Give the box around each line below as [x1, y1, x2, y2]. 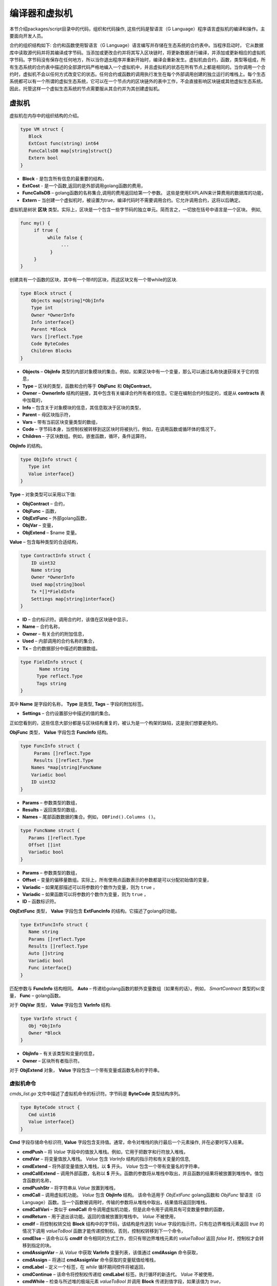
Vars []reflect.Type [31, 333, 83, 340]
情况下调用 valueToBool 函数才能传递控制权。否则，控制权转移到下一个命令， [22, 1228, 186, 1234]
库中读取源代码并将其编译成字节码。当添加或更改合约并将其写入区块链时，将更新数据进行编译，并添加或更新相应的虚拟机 [9, 49, 266, 56]
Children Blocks [31, 348, 72, 354]
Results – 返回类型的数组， [22, 807, 80, 813]
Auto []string [28, 951, 64, 956]
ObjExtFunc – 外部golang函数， [22, 515, 90, 522]
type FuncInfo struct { [20, 743, 81, 749]
